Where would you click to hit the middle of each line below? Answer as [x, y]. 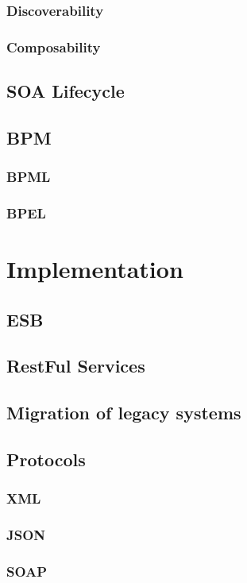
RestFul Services [76, 366]
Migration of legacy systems [124, 413]
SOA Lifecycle [66, 91]
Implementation [95, 269]
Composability [54, 46]
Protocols [46, 459]
